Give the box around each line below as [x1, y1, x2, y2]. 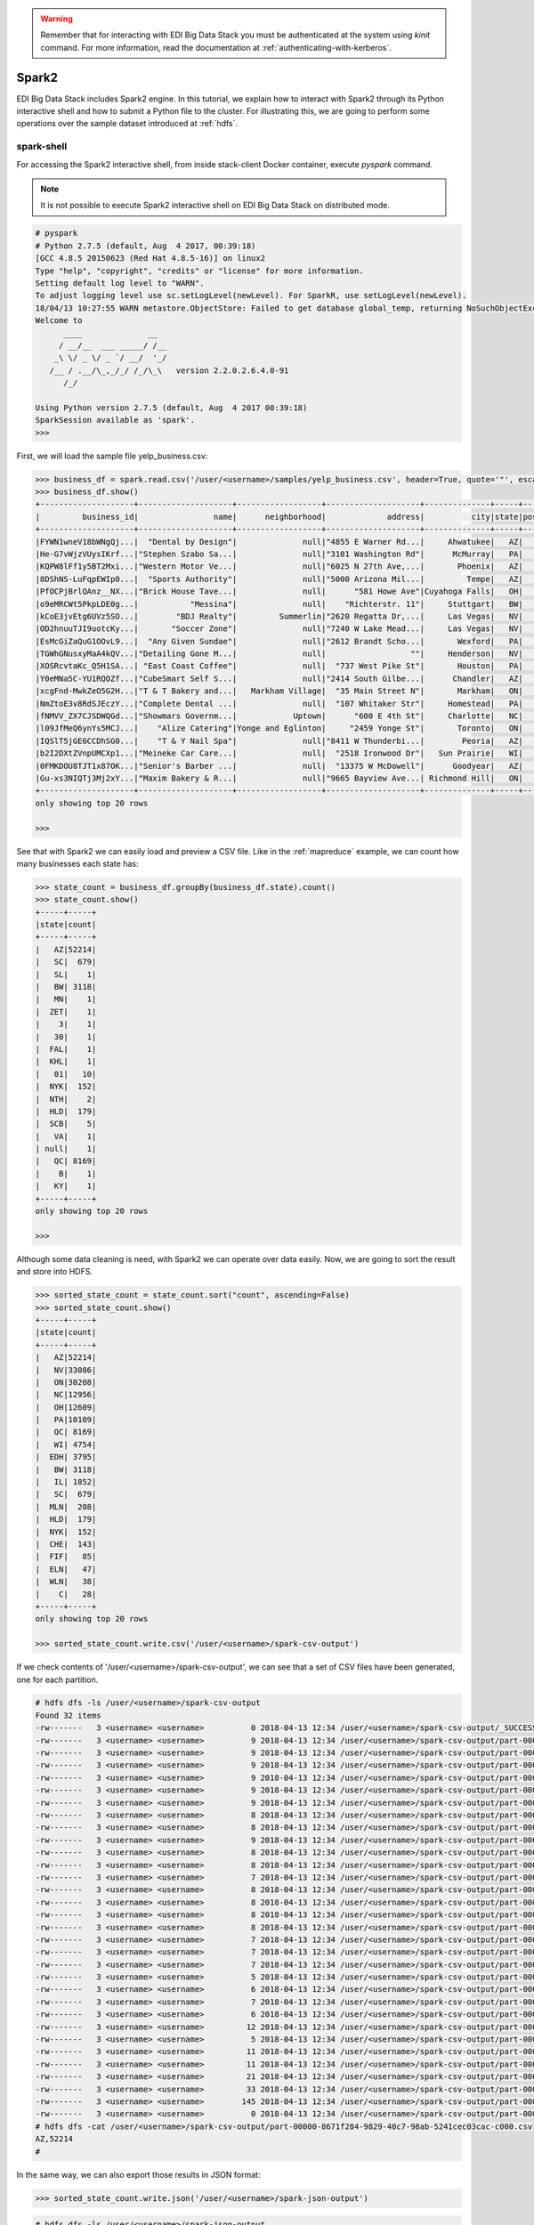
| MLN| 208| [35, 1501, 97, 1512]
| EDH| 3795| [35, 1452, 97, 1462]
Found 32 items [35, 1710, 101, 1720]
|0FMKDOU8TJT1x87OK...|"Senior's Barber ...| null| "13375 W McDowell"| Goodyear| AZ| [35, 761, 524, 771]
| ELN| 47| [35, 1564, 97, 1574]
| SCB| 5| [35, 1119, 97, 1129]
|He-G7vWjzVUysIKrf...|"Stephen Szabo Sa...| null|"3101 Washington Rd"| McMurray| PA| [35, 548, 524, 559]
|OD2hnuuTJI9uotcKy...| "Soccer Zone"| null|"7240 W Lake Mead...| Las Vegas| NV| [35, 624, 524, 634]
